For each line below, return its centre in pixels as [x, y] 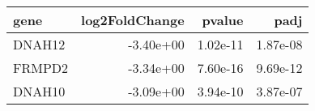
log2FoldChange [133, 20]
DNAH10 [39, 91]
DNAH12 [39, 44]
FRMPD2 [41, 68]
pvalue [223, 20]
